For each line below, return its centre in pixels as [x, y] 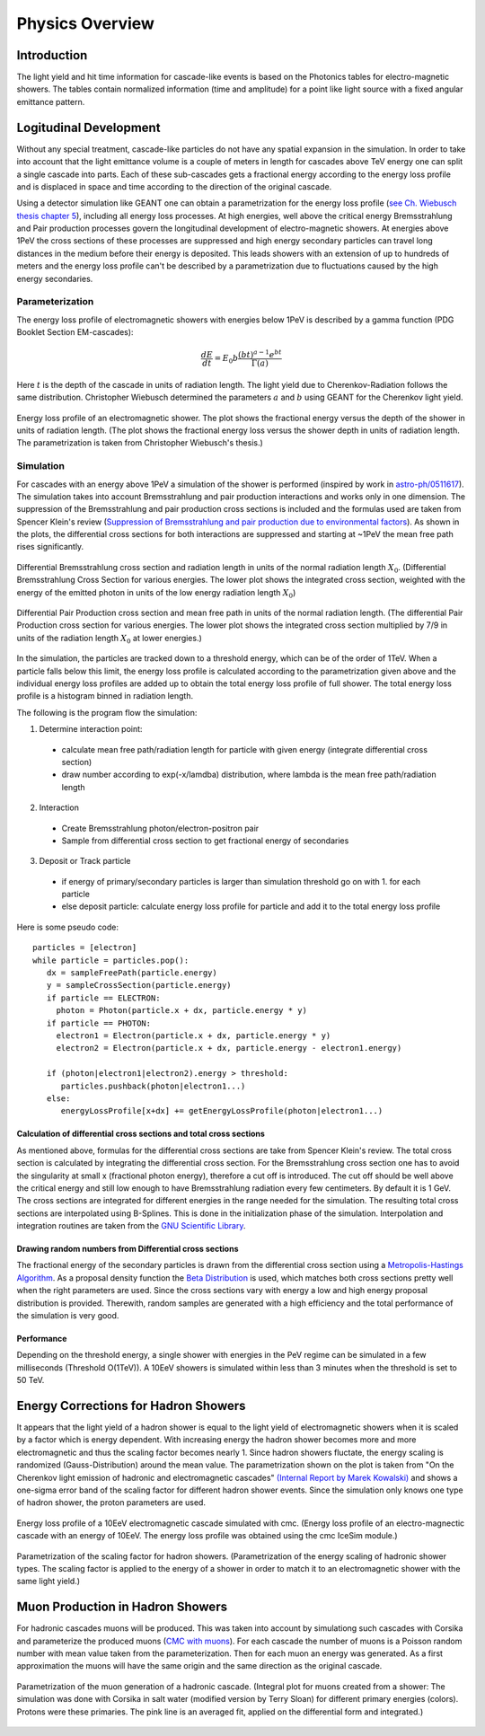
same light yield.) [48, 1582]
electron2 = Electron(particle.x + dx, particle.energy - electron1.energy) [229, 1048]
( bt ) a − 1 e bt [260, 354]
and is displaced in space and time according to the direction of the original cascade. [174, 186]
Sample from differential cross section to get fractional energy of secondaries [205, 841]
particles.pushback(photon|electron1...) [153, 1086]
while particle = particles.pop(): [111, 960]
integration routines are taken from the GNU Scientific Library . [131, 1226]
